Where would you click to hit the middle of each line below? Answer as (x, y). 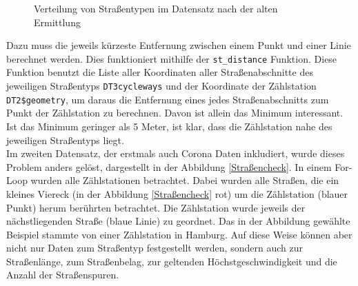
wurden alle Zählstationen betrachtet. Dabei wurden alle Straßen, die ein (185, 180)
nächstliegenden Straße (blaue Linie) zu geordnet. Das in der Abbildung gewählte (178, 221)
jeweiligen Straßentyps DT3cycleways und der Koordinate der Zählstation (161, 86)
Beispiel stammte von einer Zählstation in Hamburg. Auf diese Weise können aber (179, 234)
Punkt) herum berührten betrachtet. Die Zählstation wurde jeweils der (156, 207)
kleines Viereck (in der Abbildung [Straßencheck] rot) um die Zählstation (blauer (177, 193)
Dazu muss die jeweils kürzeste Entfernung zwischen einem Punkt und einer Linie (179, 45)
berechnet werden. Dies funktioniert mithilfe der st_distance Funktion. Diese (172, 58)
